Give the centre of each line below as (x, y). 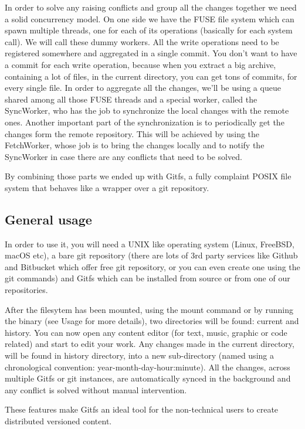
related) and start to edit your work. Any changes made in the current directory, (150, 344)
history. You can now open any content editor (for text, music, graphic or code (146, 332)
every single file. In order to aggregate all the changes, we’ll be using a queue (143, 88)
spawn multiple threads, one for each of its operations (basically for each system (149, 30)
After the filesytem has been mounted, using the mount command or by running (149, 309)
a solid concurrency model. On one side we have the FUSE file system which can (150, 18)
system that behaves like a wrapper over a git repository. (107, 187)
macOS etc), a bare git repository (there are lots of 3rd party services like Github (151, 255)
